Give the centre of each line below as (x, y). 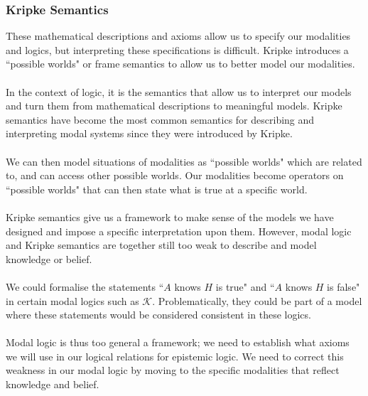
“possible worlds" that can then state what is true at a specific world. (157, 189)
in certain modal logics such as (72, 300)
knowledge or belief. (49, 258)
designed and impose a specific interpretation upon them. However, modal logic (179, 231)
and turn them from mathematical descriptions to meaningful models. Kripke (174, 106)
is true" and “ (245, 286)
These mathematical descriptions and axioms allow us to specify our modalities (178, 36)
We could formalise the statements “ (85, 286)
